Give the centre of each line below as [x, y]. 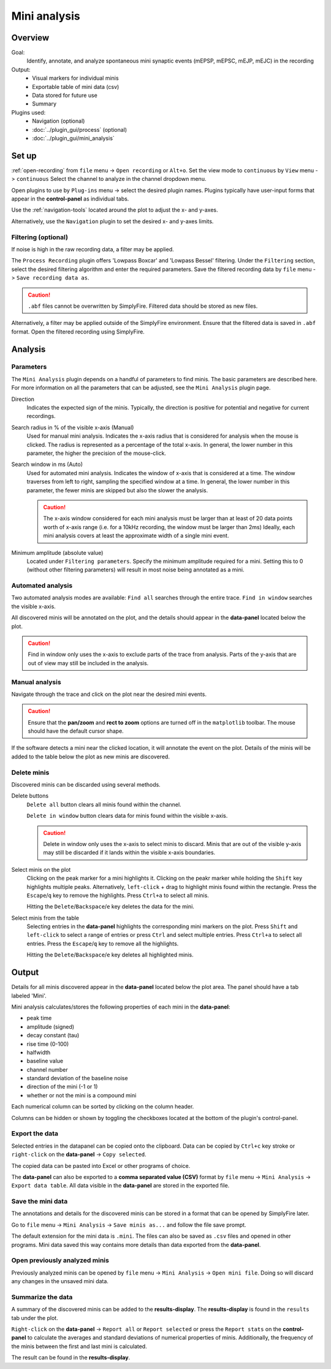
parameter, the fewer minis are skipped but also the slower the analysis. [117, 490]
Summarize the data [42, 1297]
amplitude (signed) [51, 1026]
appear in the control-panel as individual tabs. [70, 199]
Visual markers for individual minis [75, 78]
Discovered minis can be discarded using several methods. [86, 784]
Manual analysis [36, 682]
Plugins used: [29, 112]
